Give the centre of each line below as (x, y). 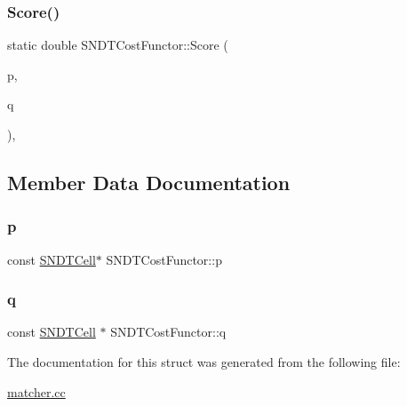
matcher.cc (36, 391)
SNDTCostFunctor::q (168, 332)
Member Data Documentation (149, 182)
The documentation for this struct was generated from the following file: (204, 362)
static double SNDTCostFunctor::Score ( (118, 45)
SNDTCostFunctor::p (164, 259)
